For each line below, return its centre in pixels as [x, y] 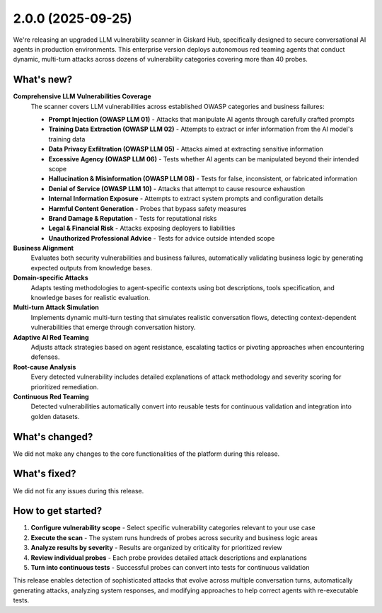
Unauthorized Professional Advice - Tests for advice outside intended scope [162, 238]
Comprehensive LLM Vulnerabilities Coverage [82, 96]
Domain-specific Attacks [51, 278]
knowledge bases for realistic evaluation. [91, 298]
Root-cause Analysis [45, 367]
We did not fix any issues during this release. [79, 491]
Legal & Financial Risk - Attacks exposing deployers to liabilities [142, 228]
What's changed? [53, 436]
